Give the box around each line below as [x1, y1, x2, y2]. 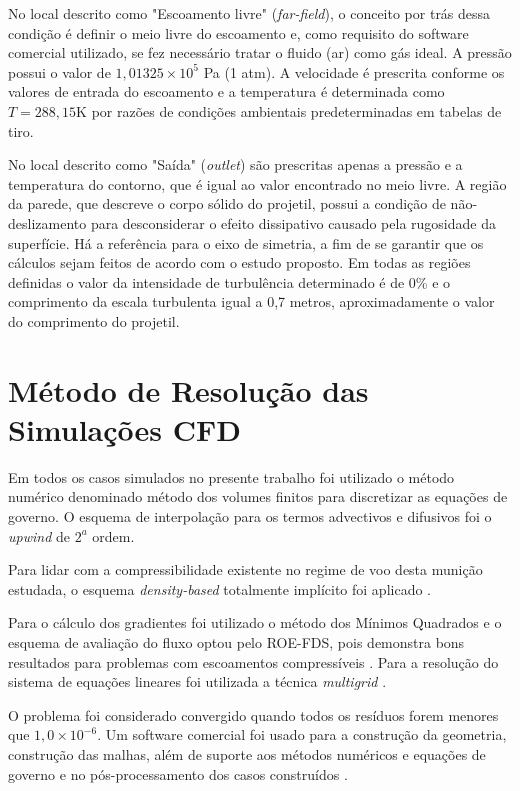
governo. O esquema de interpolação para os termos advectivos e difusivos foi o [8, 506, 492, 526]
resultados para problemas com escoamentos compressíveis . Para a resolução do [8, 651, 499, 672]
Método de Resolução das [8, 369, 369, 410]
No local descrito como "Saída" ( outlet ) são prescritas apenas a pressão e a [8, 154, 463, 175]
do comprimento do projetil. [8, 310, 180, 331]
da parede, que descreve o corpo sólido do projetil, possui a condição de [8, 193, 446, 214]
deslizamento [8, 212, 87, 233]
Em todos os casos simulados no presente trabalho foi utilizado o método [8, 466, 455, 487]
